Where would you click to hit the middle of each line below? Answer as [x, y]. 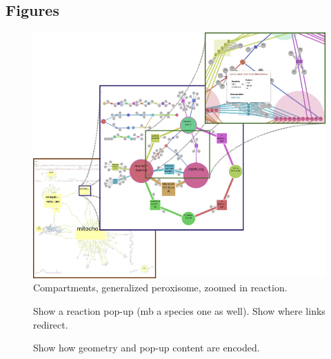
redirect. [51, 324]
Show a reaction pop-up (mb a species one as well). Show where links [179, 311]
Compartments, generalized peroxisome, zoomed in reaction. [160, 288]
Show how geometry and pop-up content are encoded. [147, 348]
